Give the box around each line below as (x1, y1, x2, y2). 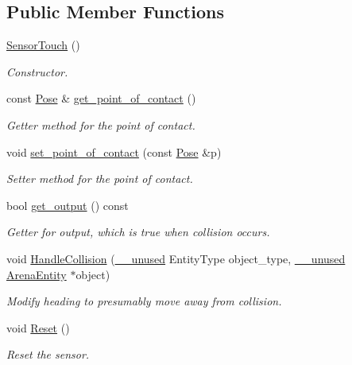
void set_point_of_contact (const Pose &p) (6, 143, 222, 160)
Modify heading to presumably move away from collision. (6, 293, 282, 309)
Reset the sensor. (6, 346, 90, 363)
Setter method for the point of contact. (6, 170, 193, 187)
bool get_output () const (6, 196, 129, 213)
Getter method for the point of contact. (6, 116, 195, 133)
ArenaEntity (6, 266, 67, 282)
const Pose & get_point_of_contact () (6, 90, 196, 107)
